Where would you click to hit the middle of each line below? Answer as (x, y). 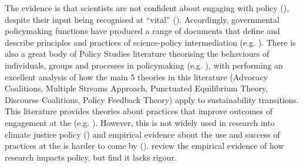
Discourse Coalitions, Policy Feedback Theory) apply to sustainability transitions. (152, 99)
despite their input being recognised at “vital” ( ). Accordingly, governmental (142, 19)
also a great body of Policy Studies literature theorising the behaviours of (137, 54)
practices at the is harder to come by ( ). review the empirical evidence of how (144, 146)
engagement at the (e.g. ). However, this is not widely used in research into (140, 122)
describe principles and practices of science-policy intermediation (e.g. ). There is (150, 42)
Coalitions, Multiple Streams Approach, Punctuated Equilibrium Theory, (137, 88)
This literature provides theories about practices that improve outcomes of (139, 111)
